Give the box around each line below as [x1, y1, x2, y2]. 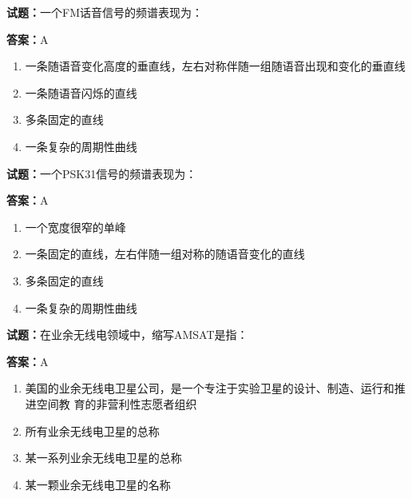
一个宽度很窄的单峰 [25, 218, 126, 235]
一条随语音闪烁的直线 [25, 84, 137, 101]
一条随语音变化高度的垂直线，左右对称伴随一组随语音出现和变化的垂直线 [25, 58, 406, 74]
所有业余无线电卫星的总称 [25, 422, 160, 439]
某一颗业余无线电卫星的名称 [25, 476, 171, 492]
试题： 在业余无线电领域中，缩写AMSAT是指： [6, 326, 248, 343]
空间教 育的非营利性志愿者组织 [36, 395, 197, 412]
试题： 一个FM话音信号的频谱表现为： [6, 4, 203, 20]
